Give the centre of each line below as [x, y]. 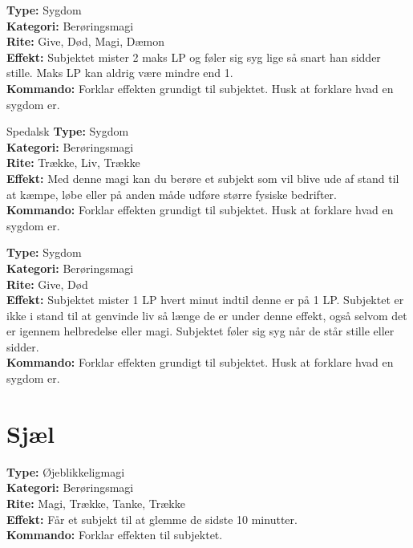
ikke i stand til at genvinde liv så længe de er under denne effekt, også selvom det [207, 315]
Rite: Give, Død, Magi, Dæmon [85, 41]
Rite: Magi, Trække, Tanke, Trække [96, 503]
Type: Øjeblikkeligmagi [66, 471]
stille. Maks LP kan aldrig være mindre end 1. [120, 73]
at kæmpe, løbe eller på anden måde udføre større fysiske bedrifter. [172, 194]
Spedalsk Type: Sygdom [68, 131]
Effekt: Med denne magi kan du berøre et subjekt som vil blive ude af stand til [203, 178]
